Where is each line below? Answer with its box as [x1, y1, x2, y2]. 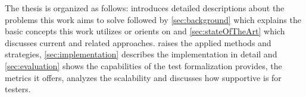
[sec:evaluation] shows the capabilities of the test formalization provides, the [5, 59, 282, 72]
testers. [5, 83, 31, 95]
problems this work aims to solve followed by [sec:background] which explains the [5, 13, 301, 25]
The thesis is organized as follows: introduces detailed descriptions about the [5, 2, 285, 14]
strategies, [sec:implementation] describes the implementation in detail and [5, 48, 277, 60]
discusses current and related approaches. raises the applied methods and [5, 36, 271, 48]
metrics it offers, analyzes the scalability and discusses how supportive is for [5, 71, 282, 83]
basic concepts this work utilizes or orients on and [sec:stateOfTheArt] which [5, 25, 285, 37]
